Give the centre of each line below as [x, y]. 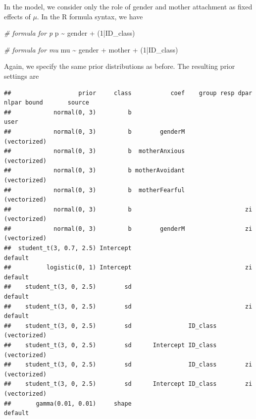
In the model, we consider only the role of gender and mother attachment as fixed [128, 6]
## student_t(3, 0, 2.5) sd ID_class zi [128, 365]
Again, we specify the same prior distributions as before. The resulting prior [120, 66]
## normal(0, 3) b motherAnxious [95, 151]
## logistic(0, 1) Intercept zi [128, 268]
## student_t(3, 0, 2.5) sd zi [128, 306]
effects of [17, 16]
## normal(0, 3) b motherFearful [95, 190]
